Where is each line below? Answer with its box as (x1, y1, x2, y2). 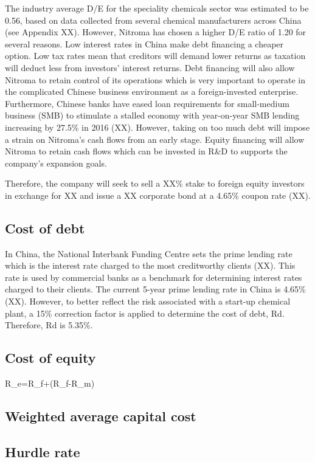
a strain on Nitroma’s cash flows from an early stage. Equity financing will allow (5, 133, 305, 145)
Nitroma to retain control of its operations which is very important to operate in (5, 73, 306, 86)
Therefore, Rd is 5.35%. (5, 319, 93, 331)
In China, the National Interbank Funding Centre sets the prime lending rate (5, 247, 292, 260)
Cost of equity (5, 348, 96, 367)
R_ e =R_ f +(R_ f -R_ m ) (5, 377, 95, 390)
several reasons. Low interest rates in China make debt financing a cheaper (5, 37, 284, 50)
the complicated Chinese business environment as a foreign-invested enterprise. (5, 85, 299, 98)
